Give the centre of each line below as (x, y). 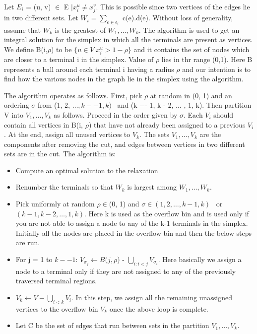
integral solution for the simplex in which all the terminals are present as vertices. (128, 39)
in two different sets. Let (41, 18)
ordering (17, 105)
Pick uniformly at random (55, 204)
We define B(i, (26, 49)
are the (210, 134)
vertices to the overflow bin (57, 308)
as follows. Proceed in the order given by (116, 114)
